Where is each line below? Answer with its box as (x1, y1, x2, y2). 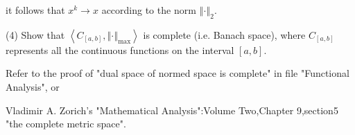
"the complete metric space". (6, 116, 126, 131)
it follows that (6, 3, 65, 17)
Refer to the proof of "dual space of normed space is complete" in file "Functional (6, 66, 349, 80)
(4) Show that (6, 27, 65, 42)
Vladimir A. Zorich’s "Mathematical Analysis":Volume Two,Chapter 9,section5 (6, 102, 338, 117)
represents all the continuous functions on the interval (6, 42, 234, 57)
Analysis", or (6, 79, 60, 93)
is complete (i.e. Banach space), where (143, 27, 306, 42)
